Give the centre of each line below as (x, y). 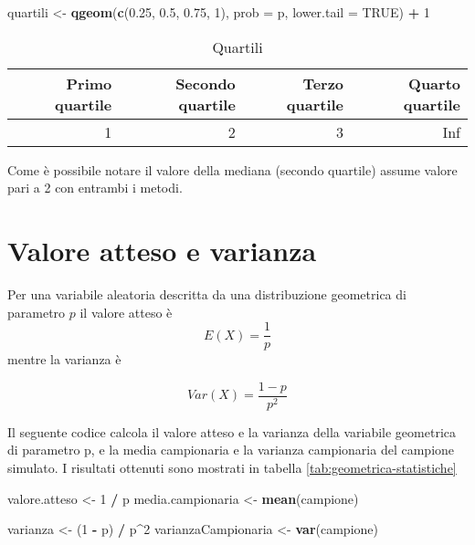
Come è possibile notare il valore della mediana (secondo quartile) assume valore (232, 169)
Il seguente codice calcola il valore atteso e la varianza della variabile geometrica (232, 431)
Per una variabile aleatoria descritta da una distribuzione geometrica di (207, 293)
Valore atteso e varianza (162, 250)
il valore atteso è (126, 312)
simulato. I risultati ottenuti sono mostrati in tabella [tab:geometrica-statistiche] (232, 467)
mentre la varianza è (64, 359)
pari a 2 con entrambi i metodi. (95, 188)
